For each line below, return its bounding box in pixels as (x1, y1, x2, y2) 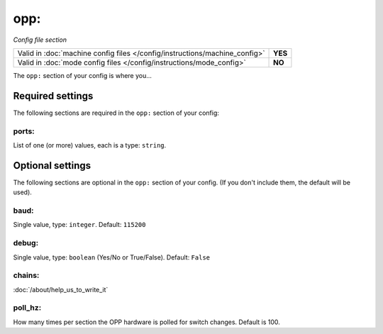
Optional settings (13, 160, 91, 172)
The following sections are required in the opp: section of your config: (13, 108, 219, 117)
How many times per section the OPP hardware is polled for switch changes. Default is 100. (13, 318, 280, 326)
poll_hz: (13, 303, 42, 313)
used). (13, 188, 32, 196)
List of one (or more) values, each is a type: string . (13, 140, 167, 149)
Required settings (13, 89, 94, 102)
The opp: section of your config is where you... (13, 71, 152, 79)
